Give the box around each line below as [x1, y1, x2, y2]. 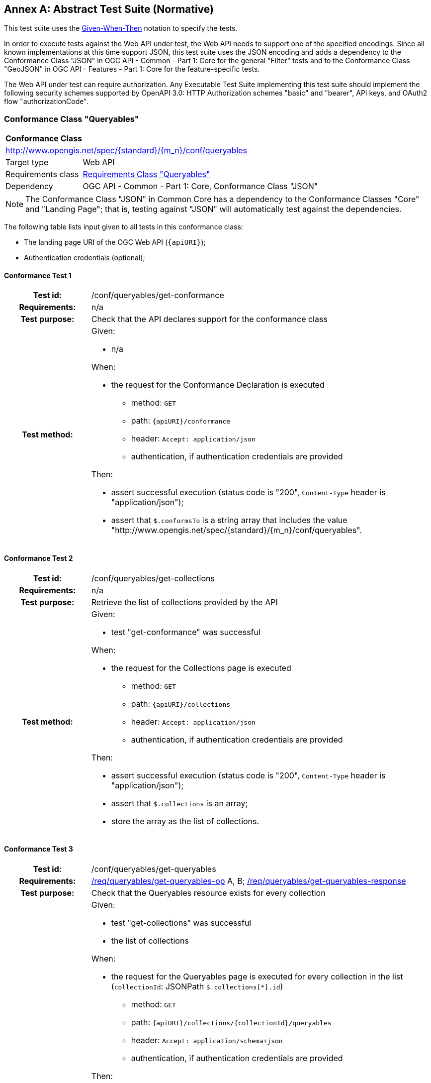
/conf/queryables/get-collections [91, 573, 215, 583]
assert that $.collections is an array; [111, 798, 248, 808]
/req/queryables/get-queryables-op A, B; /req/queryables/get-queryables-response [91, 875, 406, 886]
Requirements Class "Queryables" [83, 169, 210, 180]
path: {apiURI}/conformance [131, 416, 231, 426]
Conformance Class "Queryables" [4, 113, 139, 124]
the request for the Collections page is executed [111, 662, 291, 673]
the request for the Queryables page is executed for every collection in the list [111, 971, 403, 981]
